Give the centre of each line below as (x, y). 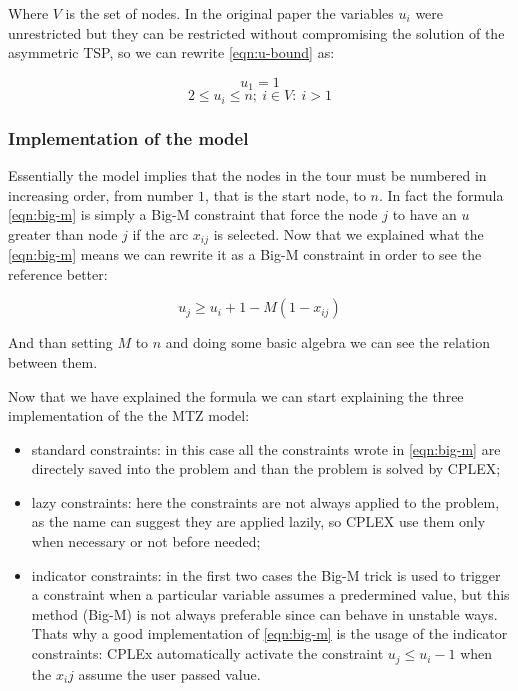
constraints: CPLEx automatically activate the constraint (207, 653)
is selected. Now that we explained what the (348, 233)
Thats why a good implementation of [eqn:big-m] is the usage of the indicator (269, 633)
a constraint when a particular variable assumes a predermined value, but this (270, 594)
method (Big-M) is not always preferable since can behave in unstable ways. (264, 613)
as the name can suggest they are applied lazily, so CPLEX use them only (258, 521)
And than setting (60, 342)
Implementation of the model (128, 137)
